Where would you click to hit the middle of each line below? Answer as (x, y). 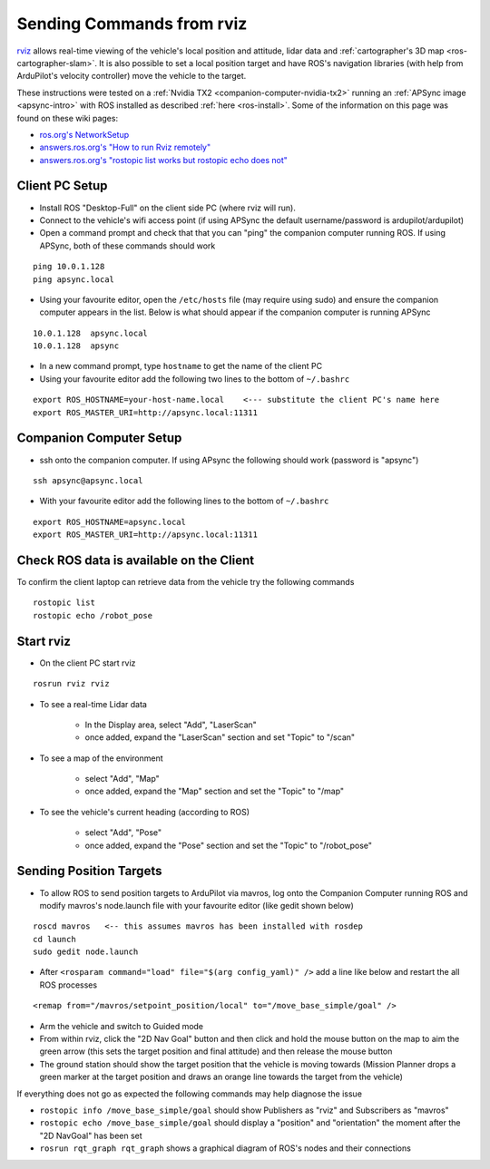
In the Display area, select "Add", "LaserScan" (171, 725)
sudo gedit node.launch (86, 952)
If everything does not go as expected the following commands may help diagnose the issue (190, 1094)
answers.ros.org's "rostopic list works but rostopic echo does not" (163, 160)
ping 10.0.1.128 (69, 267)
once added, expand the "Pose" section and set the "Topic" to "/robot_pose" (228, 845)
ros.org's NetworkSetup (84, 134)
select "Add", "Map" (122, 779)
